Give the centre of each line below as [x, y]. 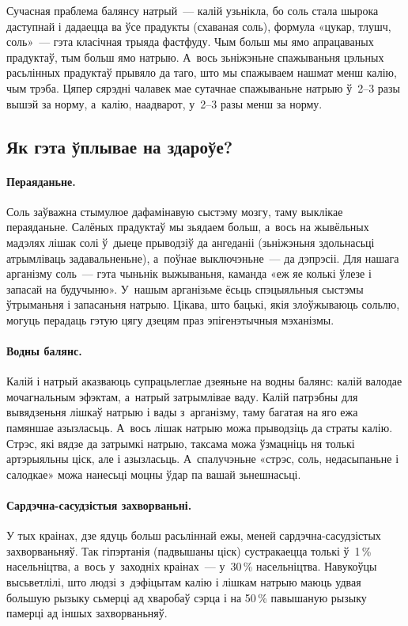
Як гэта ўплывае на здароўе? [120, 146]
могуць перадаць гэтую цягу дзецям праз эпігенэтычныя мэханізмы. [170, 319]
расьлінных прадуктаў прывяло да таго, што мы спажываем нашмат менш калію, [202, 72]
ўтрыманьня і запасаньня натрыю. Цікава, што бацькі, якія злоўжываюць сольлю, [203, 304]
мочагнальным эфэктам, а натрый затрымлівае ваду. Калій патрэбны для [182, 396]
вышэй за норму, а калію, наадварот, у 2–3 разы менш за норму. [164, 103]
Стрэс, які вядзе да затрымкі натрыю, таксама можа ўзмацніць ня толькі [181, 443]
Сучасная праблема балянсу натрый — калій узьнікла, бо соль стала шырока [193, 10]
